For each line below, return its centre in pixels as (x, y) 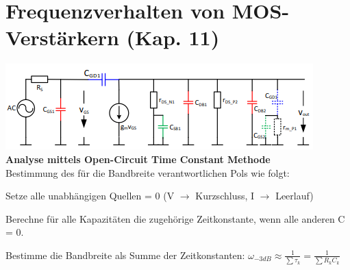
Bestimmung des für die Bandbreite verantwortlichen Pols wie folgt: (148, 172)
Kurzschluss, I (225, 196)
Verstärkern (62, 37)
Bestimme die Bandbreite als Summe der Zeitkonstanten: (125, 255)
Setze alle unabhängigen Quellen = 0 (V (90, 196)
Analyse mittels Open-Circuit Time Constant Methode (138, 159)
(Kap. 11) (173, 37)
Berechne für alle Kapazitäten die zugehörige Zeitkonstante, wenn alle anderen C (175, 218)
